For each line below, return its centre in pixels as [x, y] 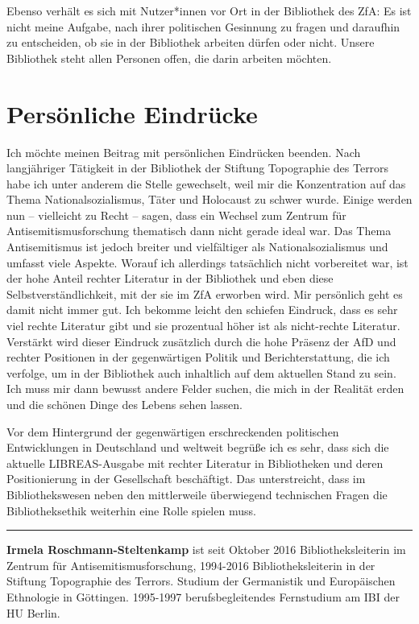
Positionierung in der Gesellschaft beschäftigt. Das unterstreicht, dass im [186, 479]
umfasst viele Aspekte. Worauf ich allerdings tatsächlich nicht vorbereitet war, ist [207, 262]
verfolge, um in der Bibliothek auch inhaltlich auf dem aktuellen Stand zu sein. [201, 372]
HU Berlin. [33, 612]
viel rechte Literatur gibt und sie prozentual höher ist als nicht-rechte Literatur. [203, 326]
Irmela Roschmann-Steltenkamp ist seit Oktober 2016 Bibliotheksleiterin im [206, 550]
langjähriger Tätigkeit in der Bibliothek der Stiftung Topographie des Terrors [198, 168]
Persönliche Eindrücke [132, 113]
